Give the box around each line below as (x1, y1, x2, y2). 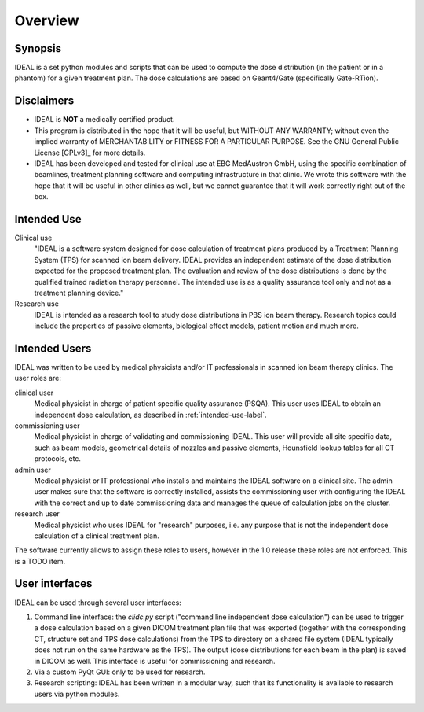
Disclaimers (14, 94, 75, 108)
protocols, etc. (34, 454, 82, 463)
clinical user (14, 388, 54, 397)
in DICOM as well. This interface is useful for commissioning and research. (34, 656, 276, 666)
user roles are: (14, 374, 62, 383)
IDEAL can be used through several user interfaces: (14, 598, 182, 607)
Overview (14, 12, 79, 29)
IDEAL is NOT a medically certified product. (34, 115, 175, 124)
